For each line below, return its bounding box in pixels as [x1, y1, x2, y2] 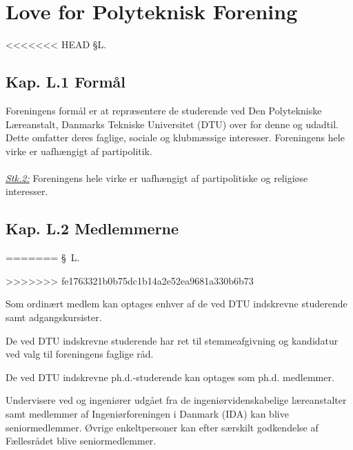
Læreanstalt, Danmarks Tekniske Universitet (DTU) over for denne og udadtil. [6, 116, 339, 131]
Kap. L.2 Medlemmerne [6, 218, 179, 239]
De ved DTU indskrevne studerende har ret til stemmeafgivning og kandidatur [6, 333, 339, 347]
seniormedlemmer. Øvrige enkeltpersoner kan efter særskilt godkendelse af [6, 420, 319, 434]
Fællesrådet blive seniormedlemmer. [6, 433, 157, 448]
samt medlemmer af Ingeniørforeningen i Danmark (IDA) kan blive [6, 407, 289, 421]
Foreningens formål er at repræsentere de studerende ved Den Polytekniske [6, 103, 322, 117]
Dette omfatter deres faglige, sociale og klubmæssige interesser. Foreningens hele [6, 130, 345, 145]
